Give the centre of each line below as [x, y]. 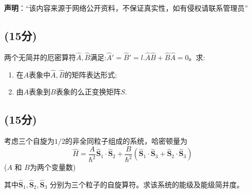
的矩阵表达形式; [91, 74]
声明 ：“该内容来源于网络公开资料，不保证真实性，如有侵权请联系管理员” [126, 8]
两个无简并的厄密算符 [40, 57]
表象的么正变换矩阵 [88, 92]
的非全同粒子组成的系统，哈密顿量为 [126, 141]
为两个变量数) [53, 167]
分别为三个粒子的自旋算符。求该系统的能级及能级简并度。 [147, 185]
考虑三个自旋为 [29, 141]
